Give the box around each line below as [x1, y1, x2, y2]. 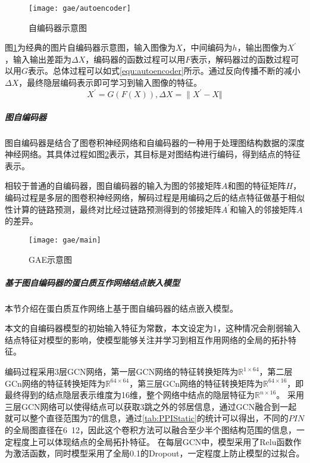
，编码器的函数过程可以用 [85, 52, 186, 65]
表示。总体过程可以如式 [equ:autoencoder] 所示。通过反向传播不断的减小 [28, 64, 300, 77]
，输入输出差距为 [5, 52, 71, 65]
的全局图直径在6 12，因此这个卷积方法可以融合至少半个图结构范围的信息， [5, 424, 296, 436]
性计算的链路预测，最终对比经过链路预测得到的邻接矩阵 [5, 203, 221, 215]
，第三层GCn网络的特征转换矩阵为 [129, 377, 264, 389]
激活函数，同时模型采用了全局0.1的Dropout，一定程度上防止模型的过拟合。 [12, 447, 305, 459]
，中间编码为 [182, 41, 233, 54]
